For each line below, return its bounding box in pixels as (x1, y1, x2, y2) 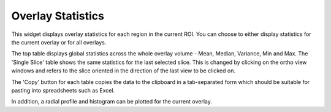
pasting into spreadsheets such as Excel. (11, 86, 115, 94)
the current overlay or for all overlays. (11, 38, 107, 46)
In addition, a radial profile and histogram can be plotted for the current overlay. (11, 98, 213, 105)
